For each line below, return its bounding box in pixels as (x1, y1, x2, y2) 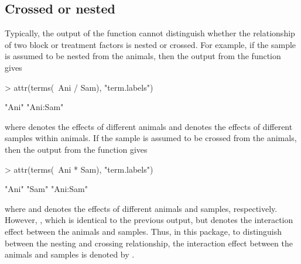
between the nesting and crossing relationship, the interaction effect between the (5, 236, 293, 249)
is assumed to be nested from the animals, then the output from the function (5, 50, 281, 62)
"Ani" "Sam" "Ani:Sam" (5, 183, 88, 195)
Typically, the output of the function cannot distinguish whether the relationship (5, 27, 295, 39)
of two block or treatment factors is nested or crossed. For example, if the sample (5, 38, 296, 50)
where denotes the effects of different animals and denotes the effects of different (5, 120, 293, 132)
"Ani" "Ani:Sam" (5, 101, 64, 113)
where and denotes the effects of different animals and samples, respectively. (5, 202, 278, 214)
